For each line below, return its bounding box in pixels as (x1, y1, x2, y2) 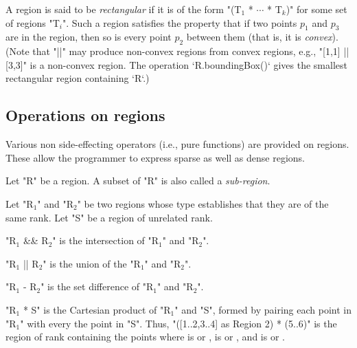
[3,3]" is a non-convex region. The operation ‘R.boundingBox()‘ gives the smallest (5, 57, 347, 72)
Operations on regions (5, 105, 165, 126)
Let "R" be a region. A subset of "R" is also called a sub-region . (5, 173, 270, 188)
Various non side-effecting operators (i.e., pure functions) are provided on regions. (5, 137, 349, 151)
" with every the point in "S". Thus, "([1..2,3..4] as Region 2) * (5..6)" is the (20, 316, 337, 330)
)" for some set (286, 2, 347, 16)
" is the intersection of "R (52, 233, 159, 248)
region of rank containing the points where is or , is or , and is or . (5, 329, 285, 344)
